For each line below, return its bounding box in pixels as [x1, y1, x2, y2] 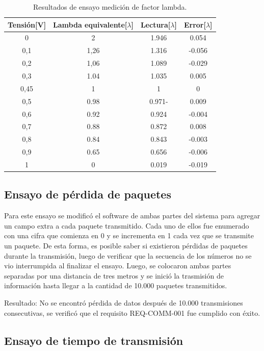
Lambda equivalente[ [53, 19, 127, 30]
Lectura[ [140, 19, 171, 30]
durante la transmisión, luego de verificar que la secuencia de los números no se [4, 250, 252, 261]
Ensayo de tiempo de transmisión [4, 332, 183, 348]
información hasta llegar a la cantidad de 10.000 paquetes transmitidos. [4, 280, 227, 291]
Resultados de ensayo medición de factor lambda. [33, 2, 187, 12]
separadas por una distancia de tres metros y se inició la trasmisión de [4, 270, 224, 281]
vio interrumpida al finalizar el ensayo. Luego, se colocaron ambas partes [4, 260, 231, 271]
